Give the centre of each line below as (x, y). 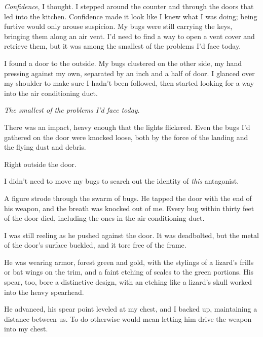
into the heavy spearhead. (44, 292)
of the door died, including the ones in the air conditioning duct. (104, 218)
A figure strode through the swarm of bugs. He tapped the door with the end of (128, 198)
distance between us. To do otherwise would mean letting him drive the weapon (128, 318)
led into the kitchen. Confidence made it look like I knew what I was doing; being (131, 16)
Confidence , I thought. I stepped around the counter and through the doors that (129, 6)
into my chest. (26, 329)
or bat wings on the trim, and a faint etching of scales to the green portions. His (129, 272)
